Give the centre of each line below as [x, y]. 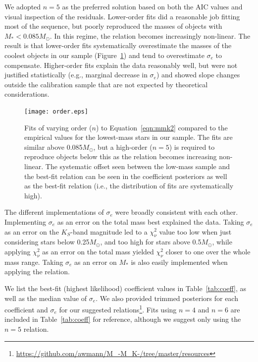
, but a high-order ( [123, 147]
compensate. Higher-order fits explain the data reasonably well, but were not [121, 65]
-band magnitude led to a [109, 231]
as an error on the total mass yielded [98, 251]
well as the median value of [46, 298]
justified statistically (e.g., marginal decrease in [76, 75]
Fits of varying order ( [58, 127]
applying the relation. [37, 271]
